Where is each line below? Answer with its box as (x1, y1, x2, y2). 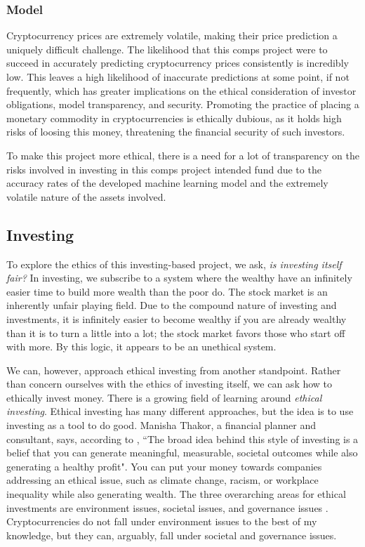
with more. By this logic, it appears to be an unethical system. (6, 339, 277, 354)
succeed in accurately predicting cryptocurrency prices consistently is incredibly (6, 55, 349, 70)
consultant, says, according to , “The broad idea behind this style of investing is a (6, 431, 359, 446)
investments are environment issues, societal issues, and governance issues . (6, 500, 328, 515)
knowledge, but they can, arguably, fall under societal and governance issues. (6, 527, 337, 542)
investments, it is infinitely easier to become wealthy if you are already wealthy (6, 311, 347, 326)
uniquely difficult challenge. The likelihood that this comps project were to (6, 41, 328, 56)
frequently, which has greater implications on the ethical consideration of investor (6, 83, 357, 98)
